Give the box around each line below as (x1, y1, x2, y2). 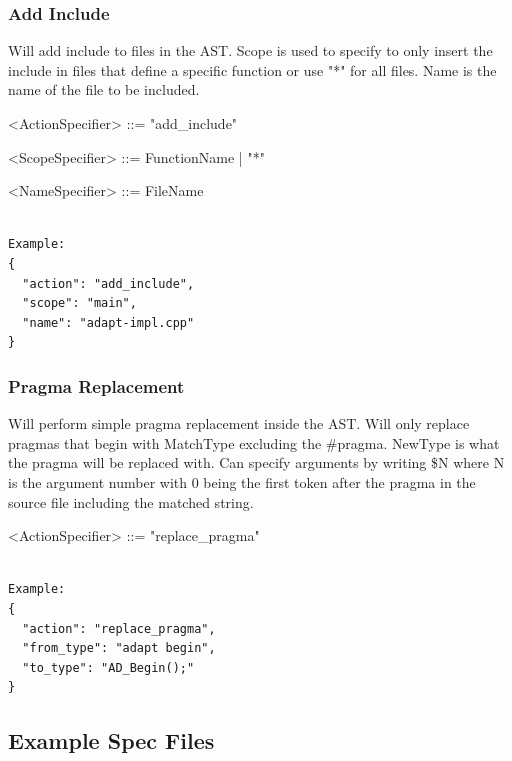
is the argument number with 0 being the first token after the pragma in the (8, 471, 476, 492)
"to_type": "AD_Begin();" (22, 660, 195, 675)
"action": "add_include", (22, 276, 195, 291)
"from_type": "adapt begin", (22, 641, 216, 656)
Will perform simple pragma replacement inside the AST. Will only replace (8, 413, 470, 434)
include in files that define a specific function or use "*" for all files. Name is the (8, 59, 497, 80)
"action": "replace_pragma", (22, 621, 216, 636)
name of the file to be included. (8, 79, 200, 100)
